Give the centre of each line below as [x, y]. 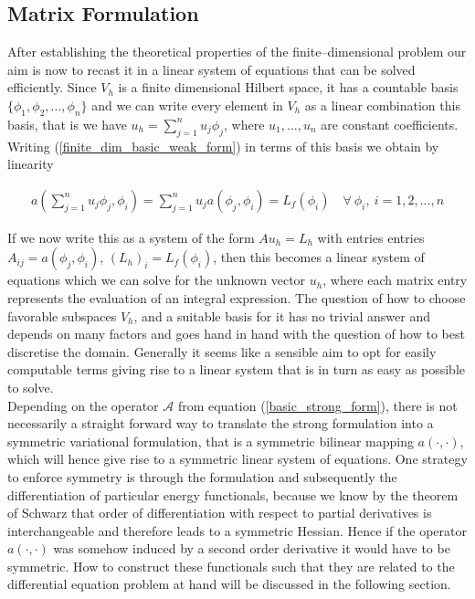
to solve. [31, 387]
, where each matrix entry [395, 280]
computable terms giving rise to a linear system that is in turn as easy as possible [236, 369]
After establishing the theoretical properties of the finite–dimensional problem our [237, 52]
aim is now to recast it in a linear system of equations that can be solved [211, 69]
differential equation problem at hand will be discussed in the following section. [229, 584]
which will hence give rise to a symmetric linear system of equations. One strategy [237, 459]
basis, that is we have [67, 124]
